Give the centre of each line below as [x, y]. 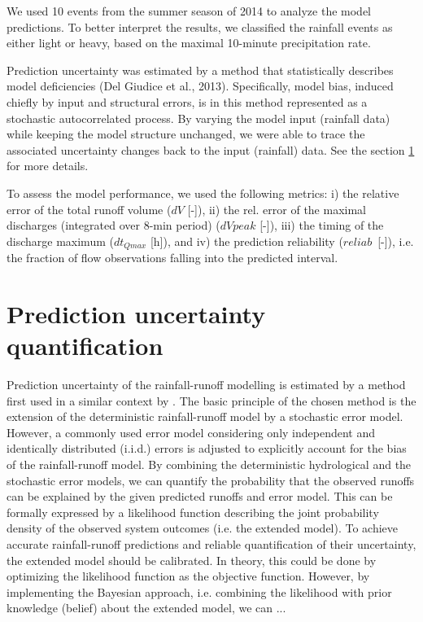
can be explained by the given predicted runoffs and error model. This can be [200, 496]
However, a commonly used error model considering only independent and [191, 432]
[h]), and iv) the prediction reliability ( [246, 241]
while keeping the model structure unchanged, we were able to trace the [186, 134]
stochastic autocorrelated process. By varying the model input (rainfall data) [198, 118]
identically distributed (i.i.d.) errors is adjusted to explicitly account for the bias [207, 448]
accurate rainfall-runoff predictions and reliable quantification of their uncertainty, [211, 544]
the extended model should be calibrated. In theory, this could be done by [192, 560]
